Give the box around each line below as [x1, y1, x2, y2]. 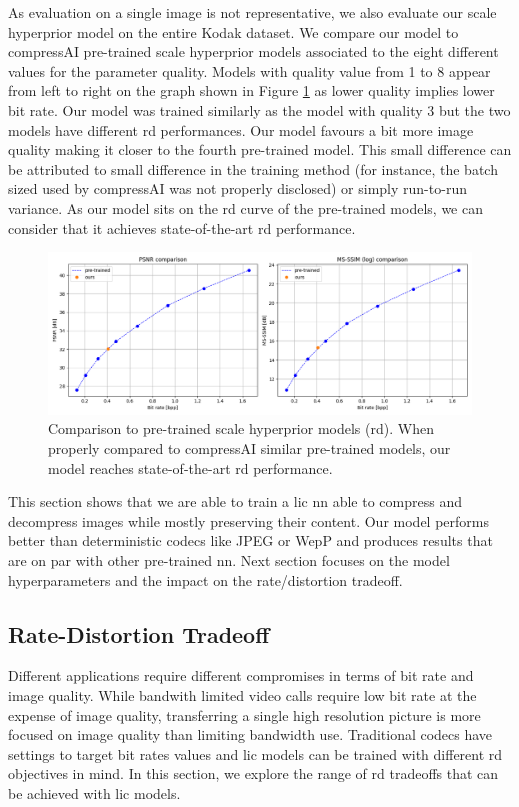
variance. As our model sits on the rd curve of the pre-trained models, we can [8, 197, 483, 218]
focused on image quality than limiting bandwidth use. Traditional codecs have [8, 724, 493, 745]
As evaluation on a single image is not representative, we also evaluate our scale [8, 2, 497, 22]
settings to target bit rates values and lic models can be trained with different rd [8, 743, 503, 764]
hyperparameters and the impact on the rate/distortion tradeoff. [8, 569, 403, 590]
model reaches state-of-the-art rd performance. [48, 457, 333, 478]
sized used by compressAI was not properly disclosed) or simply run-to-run [8, 178, 467, 199]
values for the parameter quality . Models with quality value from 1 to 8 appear [8, 60, 491, 81]
